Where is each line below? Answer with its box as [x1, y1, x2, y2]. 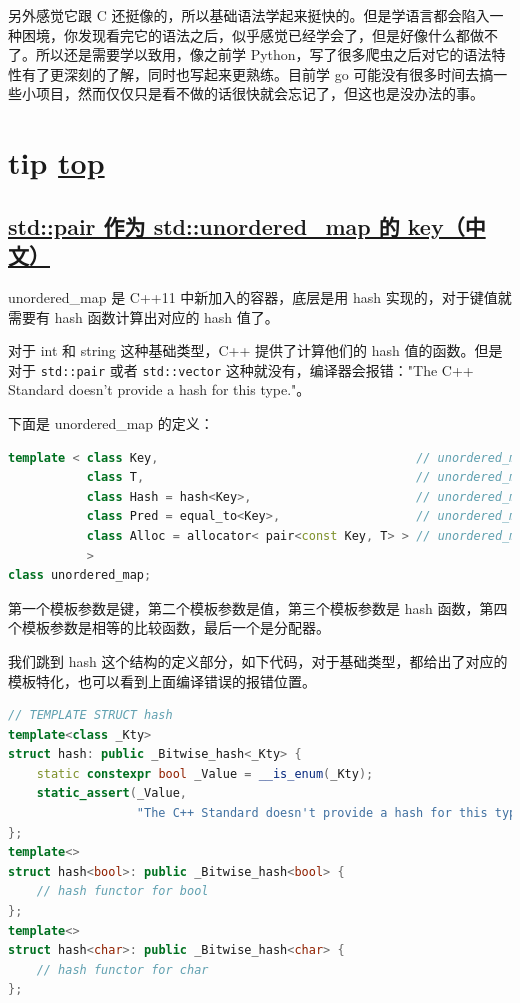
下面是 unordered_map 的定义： [8, 412, 214, 433]
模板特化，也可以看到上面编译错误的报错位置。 [8, 670, 316, 691]
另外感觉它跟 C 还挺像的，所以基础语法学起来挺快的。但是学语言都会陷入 [8, 5, 490, 25]
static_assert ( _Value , [36, 786, 188, 801]
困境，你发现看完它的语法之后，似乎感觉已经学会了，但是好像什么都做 [21, 24, 484, 45]
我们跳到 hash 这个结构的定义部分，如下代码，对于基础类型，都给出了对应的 [8, 650, 508, 671]
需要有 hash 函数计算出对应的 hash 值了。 [8, 306, 279, 327]
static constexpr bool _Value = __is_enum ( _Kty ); [36, 766, 374, 781]
